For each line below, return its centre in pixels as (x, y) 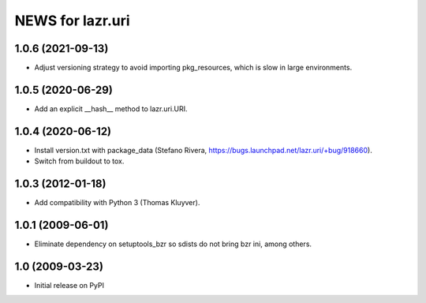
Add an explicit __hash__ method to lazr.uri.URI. (111, 108)
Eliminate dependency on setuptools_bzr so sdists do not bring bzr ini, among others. (173, 244)
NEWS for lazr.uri (72, 21)
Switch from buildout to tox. (79, 161)
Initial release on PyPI (69, 285)
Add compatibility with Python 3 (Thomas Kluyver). (117, 203)
